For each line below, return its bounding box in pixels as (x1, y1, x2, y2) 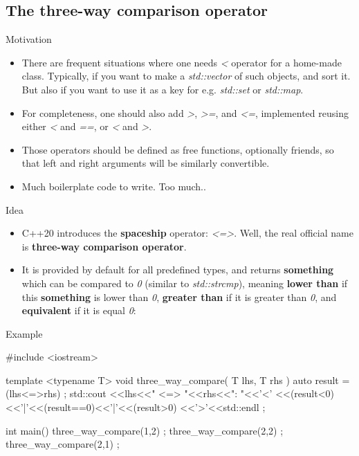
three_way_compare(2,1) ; (6, 437, 120, 451)
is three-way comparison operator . (21, 239, 187, 253)
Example (6, 326, 43, 340)
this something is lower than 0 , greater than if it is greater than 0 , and (21, 289, 337, 304)
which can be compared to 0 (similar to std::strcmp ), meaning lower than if (21, 275, 348, 290)
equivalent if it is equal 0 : (21, 303, 136, 318)
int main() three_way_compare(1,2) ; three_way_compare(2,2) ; (6, 423, 284, 437)
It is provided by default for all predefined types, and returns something (21, 262, 334, 277)
